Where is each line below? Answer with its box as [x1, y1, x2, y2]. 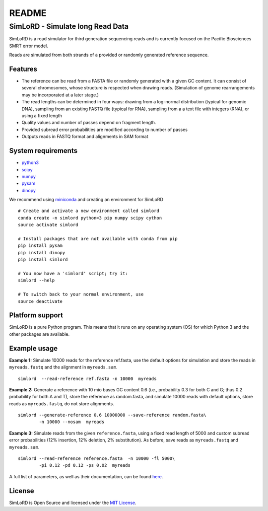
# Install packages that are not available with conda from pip [18, 236, 178, 242]
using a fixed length [21, 113, 62, 119]
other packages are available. [9, 331, 69, 337]
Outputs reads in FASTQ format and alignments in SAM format [21, 134, 148, 140]
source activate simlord [18, 222, 78, 228]
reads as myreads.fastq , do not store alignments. [9, 400, 114, 407]
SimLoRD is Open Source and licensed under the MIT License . [9, 500, 136, 506]
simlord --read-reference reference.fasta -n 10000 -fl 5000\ [18, 456, 175, 461]
